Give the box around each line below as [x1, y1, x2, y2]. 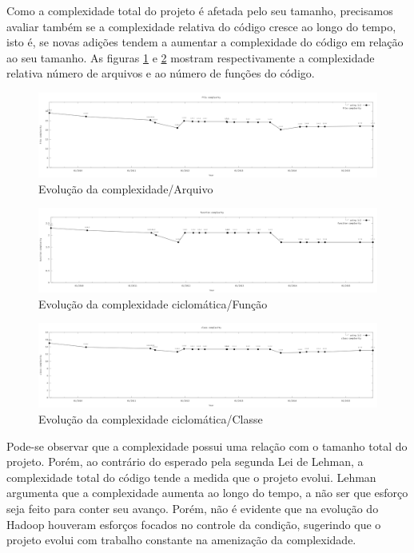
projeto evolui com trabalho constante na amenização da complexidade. [6, 531, 356, 548]
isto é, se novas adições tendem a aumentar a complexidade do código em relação [6, 34, 404, 50]
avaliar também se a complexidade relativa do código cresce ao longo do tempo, [6, 18, 396, 34]
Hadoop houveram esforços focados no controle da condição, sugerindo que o [6, 515, 381, 532]
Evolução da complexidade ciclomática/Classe [38, 410, 263, 427]
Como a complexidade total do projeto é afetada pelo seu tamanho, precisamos [6, 2, 393, 18]
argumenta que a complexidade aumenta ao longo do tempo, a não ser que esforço [6, 484, 408, 501]
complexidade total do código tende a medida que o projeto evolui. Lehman [6, 468, 376, 485]
